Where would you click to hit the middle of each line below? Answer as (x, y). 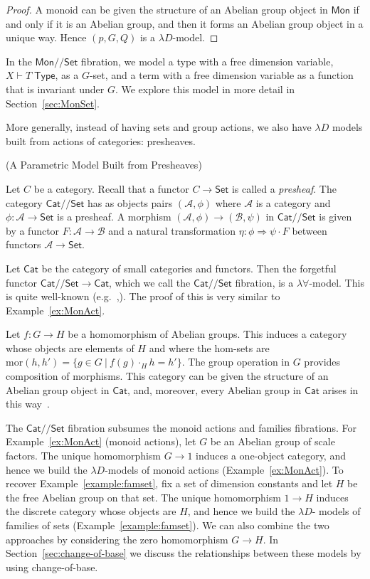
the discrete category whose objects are (91, 511)
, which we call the (149, 282)
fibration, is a (264, 282)
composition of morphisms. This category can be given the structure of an (167, 376)
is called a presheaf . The (284, 188)
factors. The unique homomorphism (84, 456)
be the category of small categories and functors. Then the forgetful (189, 268)
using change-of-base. (52, 567)
